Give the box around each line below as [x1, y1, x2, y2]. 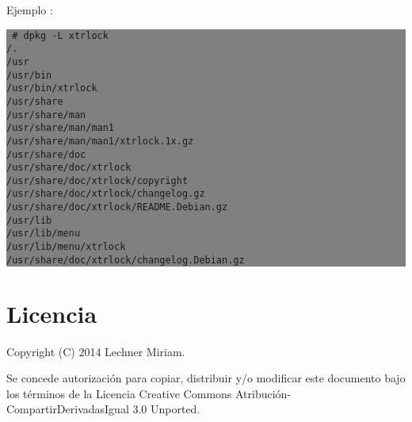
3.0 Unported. [132, 401, 200, 417]
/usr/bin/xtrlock [6, 82, 97, 94]
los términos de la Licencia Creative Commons [6, 385, 232, 401]
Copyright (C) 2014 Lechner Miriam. [6, 343, 185, 359]
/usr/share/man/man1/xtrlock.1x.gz [6, 135, 194, 147]
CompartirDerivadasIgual [6, 401, 129, 417]
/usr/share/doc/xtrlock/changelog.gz [6, 188, 205, 200]
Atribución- [235, 385, 292, 401]
